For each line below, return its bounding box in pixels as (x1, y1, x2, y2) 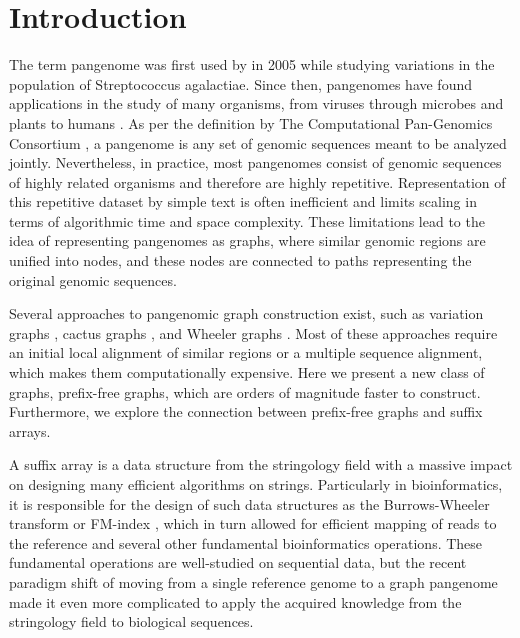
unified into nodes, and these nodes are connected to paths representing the (9, 250, 472, 271)
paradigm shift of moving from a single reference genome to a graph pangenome (9, 571, 498, 592)
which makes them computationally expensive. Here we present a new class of (9, 362, 485, 383)
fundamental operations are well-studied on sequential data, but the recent (9, 552, 467, 573)
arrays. (9, 420, 51, 441)
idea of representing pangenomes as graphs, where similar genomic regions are (9, 230, 486, 251)
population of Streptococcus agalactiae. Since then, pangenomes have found (9, 73, 473, 94)
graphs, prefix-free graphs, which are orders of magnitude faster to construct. (9, 381, 481, 402)
